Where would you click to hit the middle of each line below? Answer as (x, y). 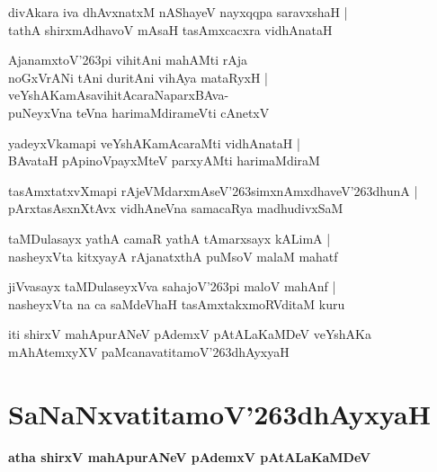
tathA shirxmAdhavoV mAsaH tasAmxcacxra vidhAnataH (170, 29)
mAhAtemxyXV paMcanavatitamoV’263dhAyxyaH (149, 351)
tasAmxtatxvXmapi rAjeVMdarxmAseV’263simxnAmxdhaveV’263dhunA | (213, 190)
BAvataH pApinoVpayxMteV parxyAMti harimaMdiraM (164, 160)
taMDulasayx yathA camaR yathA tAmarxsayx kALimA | (169, 238)
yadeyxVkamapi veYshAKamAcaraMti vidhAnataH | (154, 142)
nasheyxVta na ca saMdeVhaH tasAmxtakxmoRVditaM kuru (177, 303)
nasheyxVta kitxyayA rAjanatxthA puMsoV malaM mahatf (173, 256)
